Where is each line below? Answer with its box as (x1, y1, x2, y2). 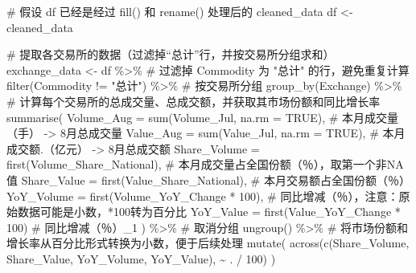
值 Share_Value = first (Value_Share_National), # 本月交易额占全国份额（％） (6, 171, 410, 188)
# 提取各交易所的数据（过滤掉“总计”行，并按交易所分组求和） (6, 46, 335, 63)
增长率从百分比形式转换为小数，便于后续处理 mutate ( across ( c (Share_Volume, (6, 234, 410, 251)
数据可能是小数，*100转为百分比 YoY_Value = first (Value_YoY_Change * (17, 203, 401, 220)
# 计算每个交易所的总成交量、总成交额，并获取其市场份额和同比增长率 (6, 92, 381, 109)
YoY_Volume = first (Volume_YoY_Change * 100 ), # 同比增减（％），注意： (6, 187, 399, 204)
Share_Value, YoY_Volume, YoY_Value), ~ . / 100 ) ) (6, 250, 276, 267)
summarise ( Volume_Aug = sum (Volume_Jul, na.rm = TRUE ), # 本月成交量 (6, 108, 399, 125)
